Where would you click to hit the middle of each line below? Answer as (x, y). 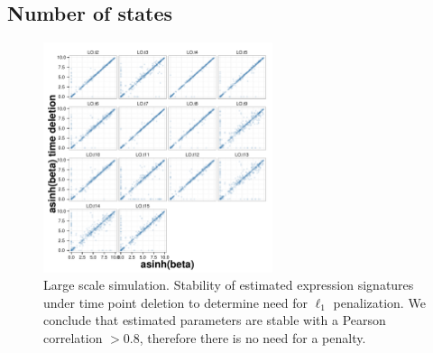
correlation (73, 337)
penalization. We (379, 302)
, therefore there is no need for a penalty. (253, 337)
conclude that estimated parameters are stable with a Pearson (215, 320)
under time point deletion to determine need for (175, 302)
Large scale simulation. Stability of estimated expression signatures (229, 285)
